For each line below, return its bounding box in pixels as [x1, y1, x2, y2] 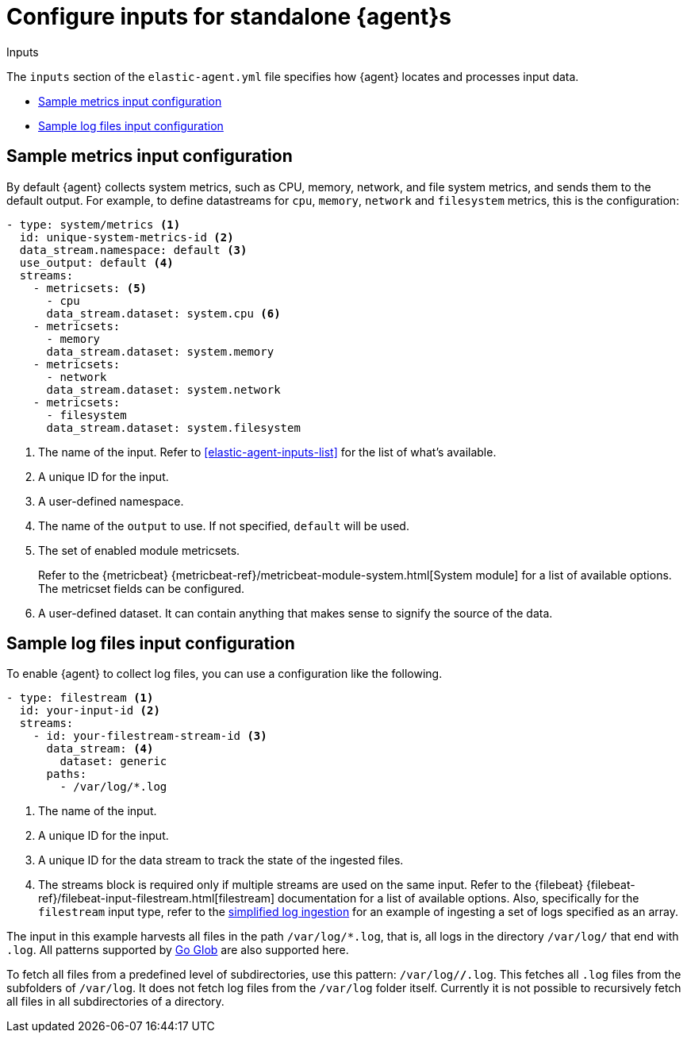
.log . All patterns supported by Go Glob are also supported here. [6, 943, 349, 957]
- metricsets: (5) [33, 281, 148, 294]
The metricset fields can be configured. [38, 581, 245, 595]
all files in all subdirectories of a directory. [6, 995, 225, 1009]
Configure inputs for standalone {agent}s [6, 3, 452, 30]
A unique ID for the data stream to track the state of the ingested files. [38, 853, 404, 868]
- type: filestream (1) [6, 691, 154, 705]
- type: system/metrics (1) [6, 217, 181, 231]
